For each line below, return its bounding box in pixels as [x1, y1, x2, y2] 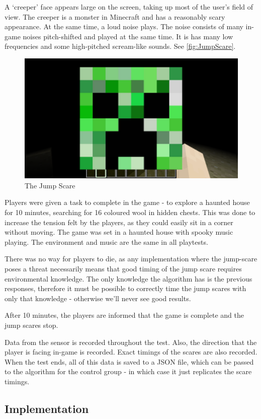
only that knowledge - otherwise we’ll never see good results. [5, 293, 191, 303]
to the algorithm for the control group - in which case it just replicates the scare [5, 366, 252, 377]
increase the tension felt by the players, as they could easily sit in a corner [5, 217, 233, 227]
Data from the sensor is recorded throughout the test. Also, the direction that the [5, 336, 257, 347]
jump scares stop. [5, 320, 58, 330]
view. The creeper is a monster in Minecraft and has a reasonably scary [5, 11, 225, 22]
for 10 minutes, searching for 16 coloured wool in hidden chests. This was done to [5, 207, 255, 218]
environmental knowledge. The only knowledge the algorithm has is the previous [5, 273, 252, 284]
